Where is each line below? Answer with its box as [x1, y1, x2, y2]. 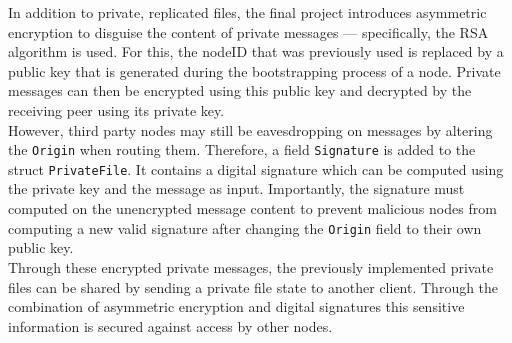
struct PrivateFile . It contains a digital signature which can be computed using [8, 158, 504, 179]
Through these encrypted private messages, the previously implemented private [8, 256, 494, 277]
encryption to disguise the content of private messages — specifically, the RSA [8, 21, 489, 42]
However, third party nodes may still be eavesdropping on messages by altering [8, 119, 493, 140]
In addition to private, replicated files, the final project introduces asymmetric [8, 2, 487, 22]
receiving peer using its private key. [8, 99, 225, 120]
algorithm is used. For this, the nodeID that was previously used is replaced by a [8, 41, 504, 62]
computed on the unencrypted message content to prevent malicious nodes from [8, 198, 497, 219]
